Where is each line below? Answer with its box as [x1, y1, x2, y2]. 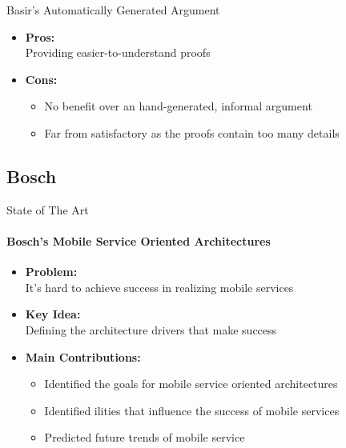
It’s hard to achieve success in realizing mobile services [25, 278, 294, 295]
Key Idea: [25, 306, 81, 322]
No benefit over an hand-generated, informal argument [44, 98, 312, 114]
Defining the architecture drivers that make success [25, 321, 277, 338]
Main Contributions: [25, 348, 141, 365]
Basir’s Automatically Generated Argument [6, 2, 220, 18]
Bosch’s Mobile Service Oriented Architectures [6, 232, 271, 249]
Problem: [25, 263, 78, 280]
